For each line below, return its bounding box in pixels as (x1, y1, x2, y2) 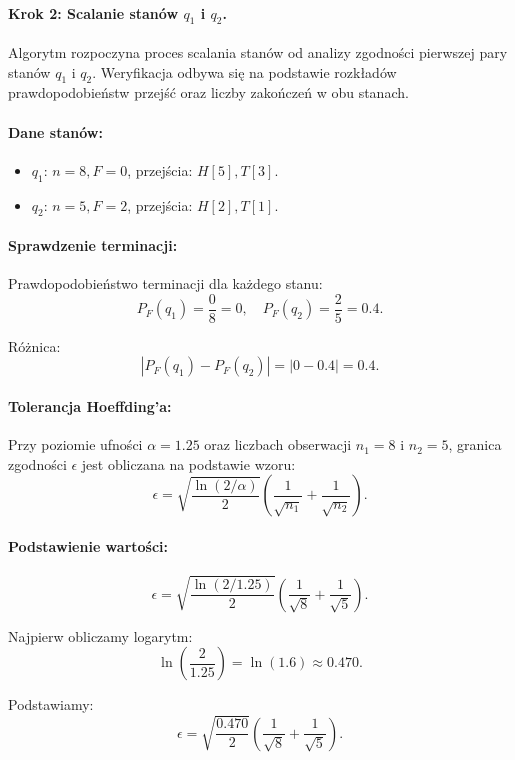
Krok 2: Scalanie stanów (8, 2, 179, 23)
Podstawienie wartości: (8, 536, 169, 556)
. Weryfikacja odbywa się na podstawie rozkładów (92, 61, 397, 82)
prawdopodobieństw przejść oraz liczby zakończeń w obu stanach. (8, 82, 409, 103)
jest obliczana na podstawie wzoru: (81, 453, 296, 474)
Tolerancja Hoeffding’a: (8, 396, 172, 417)
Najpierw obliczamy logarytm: (8, 625, 193, 646)
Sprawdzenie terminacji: (8, 234, 178, 255)
